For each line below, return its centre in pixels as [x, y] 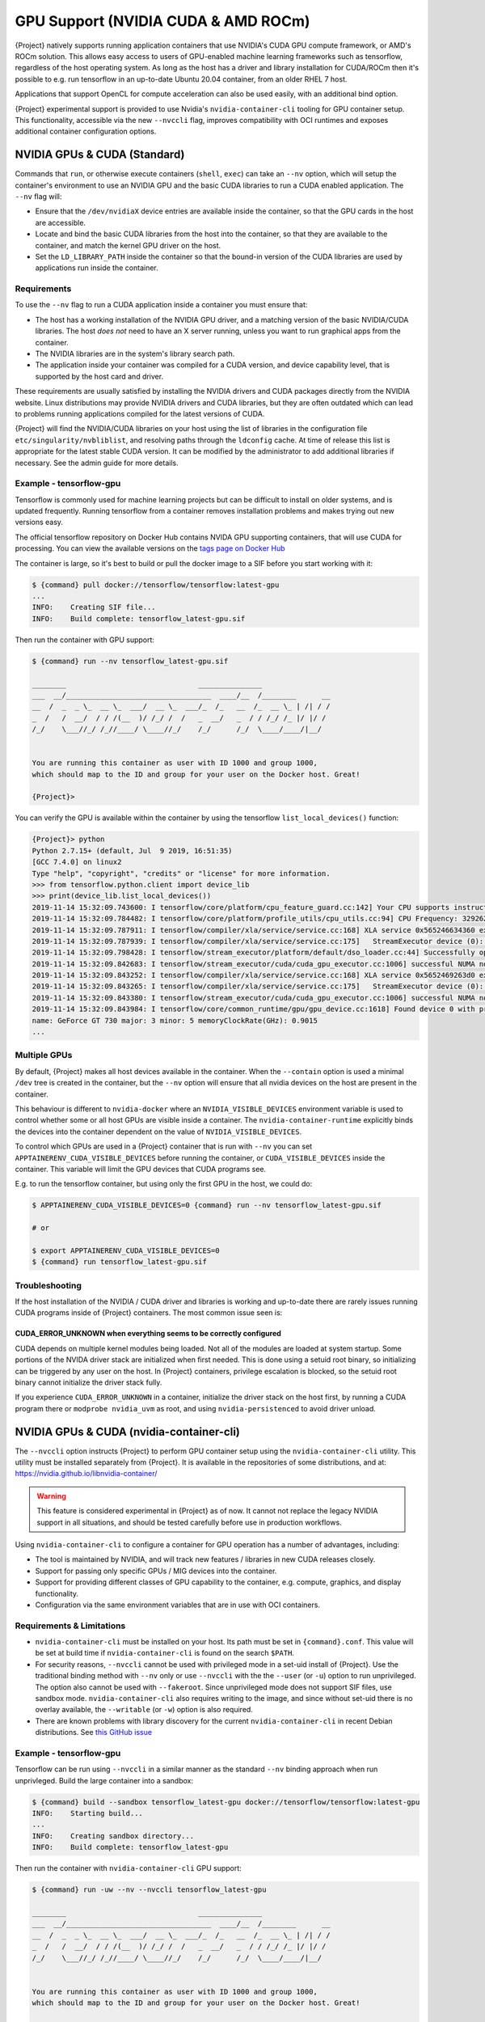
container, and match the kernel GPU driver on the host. [128, 245]
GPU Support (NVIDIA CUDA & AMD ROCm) [162, 21]
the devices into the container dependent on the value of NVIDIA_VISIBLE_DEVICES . [158, 1132]
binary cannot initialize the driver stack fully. [89, 1382]
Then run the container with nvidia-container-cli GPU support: [128, 1868]
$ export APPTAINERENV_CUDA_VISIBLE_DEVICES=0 [126, 1250]
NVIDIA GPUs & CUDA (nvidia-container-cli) [127, 1432]
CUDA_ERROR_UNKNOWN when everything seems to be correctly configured [148, 1334]
